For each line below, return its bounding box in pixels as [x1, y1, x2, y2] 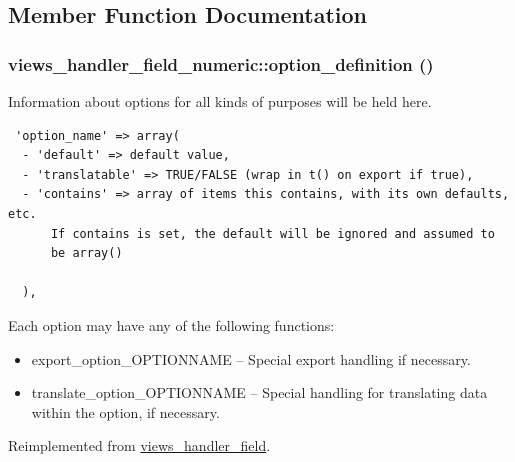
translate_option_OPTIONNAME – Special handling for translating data [31, 382, 488, 403]
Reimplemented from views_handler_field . [8, 435, 271, 456]
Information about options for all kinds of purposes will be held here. [8, 91, 432, 111]
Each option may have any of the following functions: [8, 314, 335, 335]
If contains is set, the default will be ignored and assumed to [50, 226, 495, 241]
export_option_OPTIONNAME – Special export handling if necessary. [31, 348, 471, 369]
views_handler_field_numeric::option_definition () [8, 51, 434, 76]
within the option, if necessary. [31, 401, 220, 422]
